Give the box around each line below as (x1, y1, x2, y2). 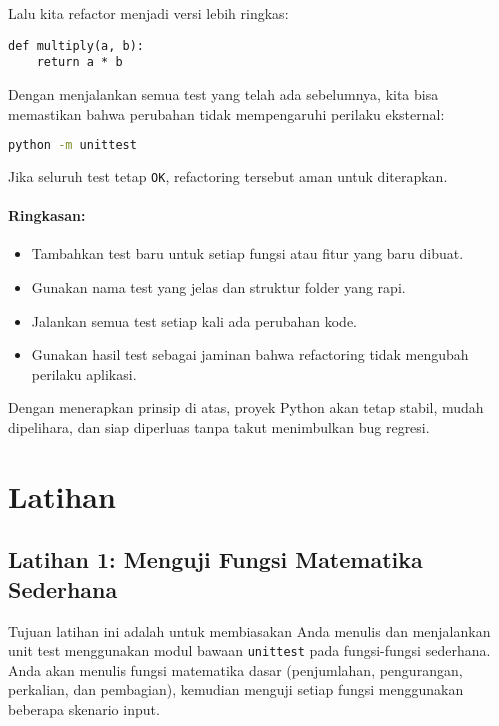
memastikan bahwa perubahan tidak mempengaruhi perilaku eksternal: (8, 103, 445, 124)
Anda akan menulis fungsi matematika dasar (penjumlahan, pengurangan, (8, 659, 463, 680)
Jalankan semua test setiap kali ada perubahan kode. (31, 310, 358, 331)
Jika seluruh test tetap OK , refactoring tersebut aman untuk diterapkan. (8, 165, 448, 186)
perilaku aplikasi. (31, 363, 137, 384)
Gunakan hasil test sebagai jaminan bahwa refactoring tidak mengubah (31, 344, 469, 365)
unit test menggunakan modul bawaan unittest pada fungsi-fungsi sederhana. (8, 640, 491, 661)
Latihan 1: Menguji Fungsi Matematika (8, 544, 423, 575)
